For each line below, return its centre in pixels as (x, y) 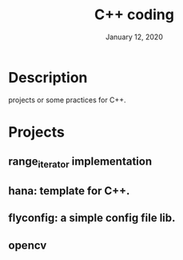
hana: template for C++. (69, 191)
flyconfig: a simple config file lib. (92, 218)
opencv (28, 245)
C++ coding (134, 15)
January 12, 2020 (134, 37)
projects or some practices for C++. (67, 100)
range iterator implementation (80, 162)
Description (48, 77)
